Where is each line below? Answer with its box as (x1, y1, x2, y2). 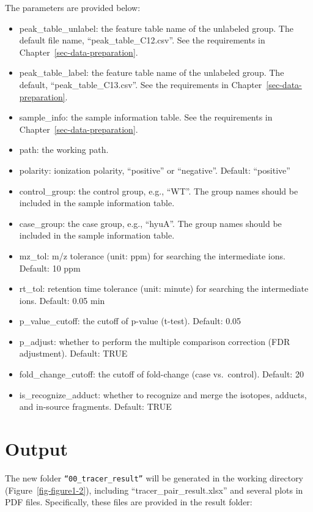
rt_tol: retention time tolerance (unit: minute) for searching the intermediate (19, 282, 309, 295)
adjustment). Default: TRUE (19, 347, 128, 360)
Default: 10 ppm (19, 261, 81, 274)
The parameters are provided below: (5, 1, 141, 13)
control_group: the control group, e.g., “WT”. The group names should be (19, 184, 298, 197)
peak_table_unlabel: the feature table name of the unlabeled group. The (19, 21, 293, 34)
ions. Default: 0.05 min (19, 294, 105, 306)
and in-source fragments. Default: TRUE (19, 400, 172, 413)
